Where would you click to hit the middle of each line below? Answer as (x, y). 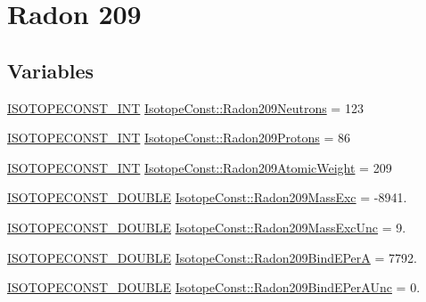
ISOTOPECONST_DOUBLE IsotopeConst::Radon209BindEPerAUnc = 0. (214, 287)
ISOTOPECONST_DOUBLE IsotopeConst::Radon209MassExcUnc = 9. (207, 227)
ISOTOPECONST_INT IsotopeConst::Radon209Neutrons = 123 (185, 107)
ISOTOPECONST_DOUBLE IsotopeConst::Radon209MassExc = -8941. (207, 197)
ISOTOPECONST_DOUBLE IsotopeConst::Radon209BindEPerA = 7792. (212, 257)
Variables (51, 70)
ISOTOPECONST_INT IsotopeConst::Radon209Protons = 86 (179, 138)
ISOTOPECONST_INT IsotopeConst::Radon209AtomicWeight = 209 (200, 167)
